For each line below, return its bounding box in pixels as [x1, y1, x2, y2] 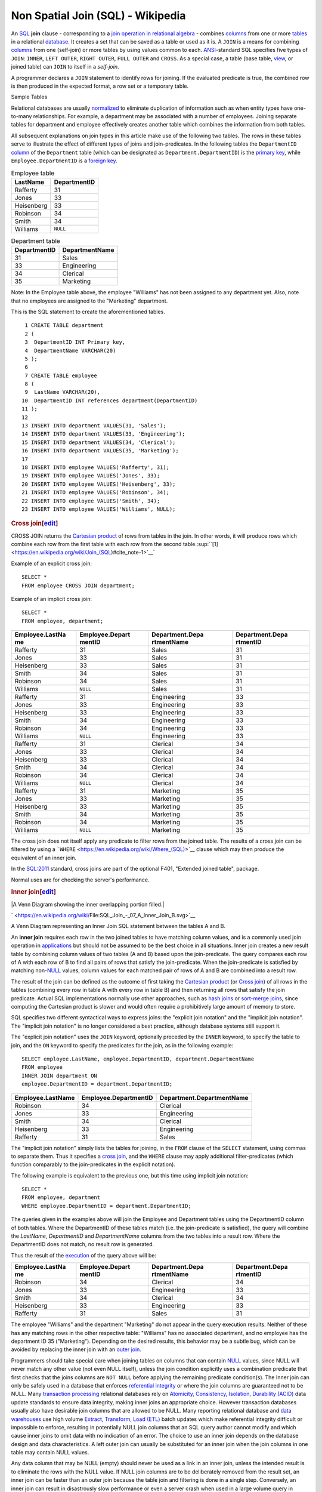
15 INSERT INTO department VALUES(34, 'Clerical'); [21, 439, 176, 446]
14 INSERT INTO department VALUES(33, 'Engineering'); [21, 430, 185, 437]
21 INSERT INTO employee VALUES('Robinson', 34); [21, 489, 170, 496]
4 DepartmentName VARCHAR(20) [24, 347, 116, 354]
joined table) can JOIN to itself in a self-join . [11, 63, 119, 70]
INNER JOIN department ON [21, 1072, 98, 1079]
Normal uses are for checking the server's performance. [11, 876, 150, 883]
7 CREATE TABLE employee [24, 372, 98, 379]
